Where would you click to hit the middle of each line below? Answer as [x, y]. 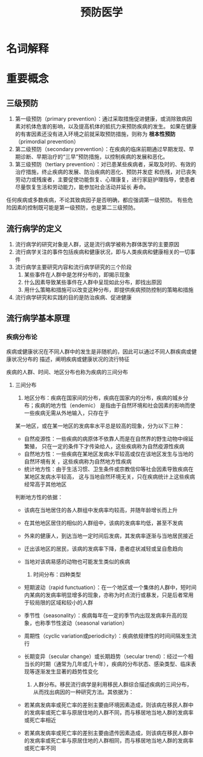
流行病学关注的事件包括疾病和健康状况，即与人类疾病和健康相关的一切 [102, 252]
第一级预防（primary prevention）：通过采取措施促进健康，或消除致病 [101, 119]
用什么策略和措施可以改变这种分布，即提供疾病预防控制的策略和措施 [109, 290]
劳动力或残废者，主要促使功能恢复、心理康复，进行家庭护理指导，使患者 [105, 180]
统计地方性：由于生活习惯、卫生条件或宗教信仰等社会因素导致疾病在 [109, 469]
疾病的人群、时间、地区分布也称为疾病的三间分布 [67, 372]
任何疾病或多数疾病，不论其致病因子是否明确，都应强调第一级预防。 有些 [97, 200]
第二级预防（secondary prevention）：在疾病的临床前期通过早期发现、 [102, 149]
